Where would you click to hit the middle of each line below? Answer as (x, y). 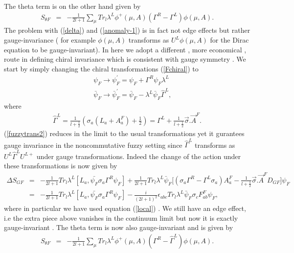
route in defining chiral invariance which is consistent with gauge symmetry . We (125, 59)
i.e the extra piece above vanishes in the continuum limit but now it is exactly (121, 218)
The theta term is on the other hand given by (72, 6)
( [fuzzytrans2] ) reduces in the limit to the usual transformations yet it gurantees (124, 133)
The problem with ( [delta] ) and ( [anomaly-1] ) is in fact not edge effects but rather (127, 30)
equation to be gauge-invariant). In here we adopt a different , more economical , (125, 49)
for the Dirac (229, 40)
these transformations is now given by (61, 166)
